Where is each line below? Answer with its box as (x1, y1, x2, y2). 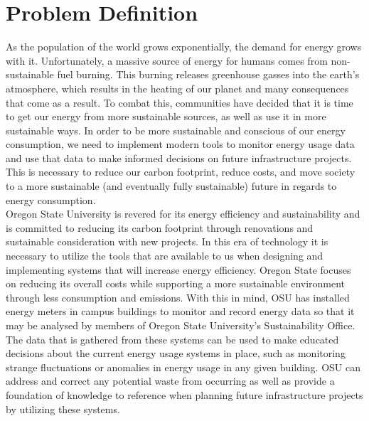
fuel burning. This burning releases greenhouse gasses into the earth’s (57, 67, 360, 82)
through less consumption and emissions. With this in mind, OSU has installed (6, 289, 350, 304)
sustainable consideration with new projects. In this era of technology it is (6, 234, 328, 249)
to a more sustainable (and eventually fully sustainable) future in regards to (6, 178, 337, 193)
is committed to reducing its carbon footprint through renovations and (6, 220, 314, 235)
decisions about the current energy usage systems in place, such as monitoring (6, 346, 346, 361)
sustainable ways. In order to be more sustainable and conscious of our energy (6, 122, 346, 137)
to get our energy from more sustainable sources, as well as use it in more (6, 109, 326, 124)
